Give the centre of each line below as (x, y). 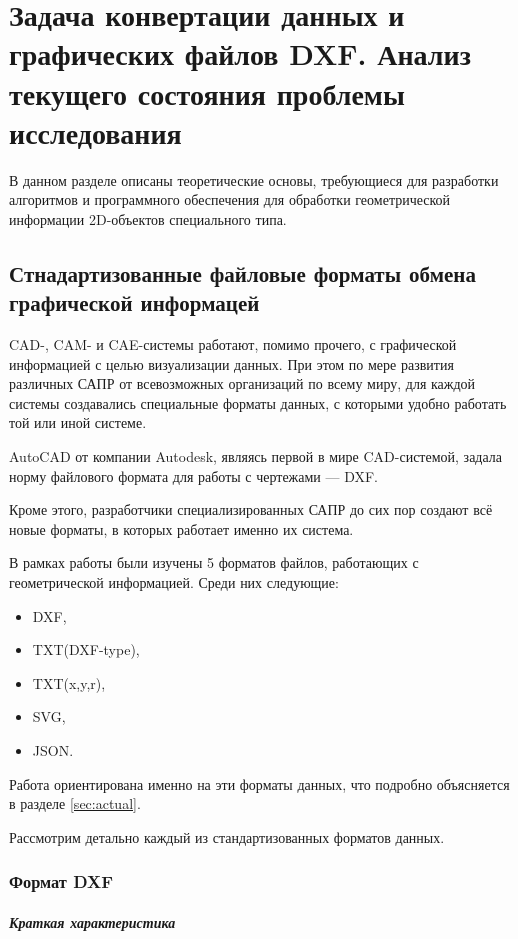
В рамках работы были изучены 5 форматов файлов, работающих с (214, 562)
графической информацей (134, 302)
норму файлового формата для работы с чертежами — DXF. (194, 475)
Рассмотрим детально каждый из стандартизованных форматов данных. (227, 836)
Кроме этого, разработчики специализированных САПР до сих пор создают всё (251, 509)
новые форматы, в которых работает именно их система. (181, 528)
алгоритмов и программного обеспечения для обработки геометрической (230, 199)
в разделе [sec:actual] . (75, 803)
